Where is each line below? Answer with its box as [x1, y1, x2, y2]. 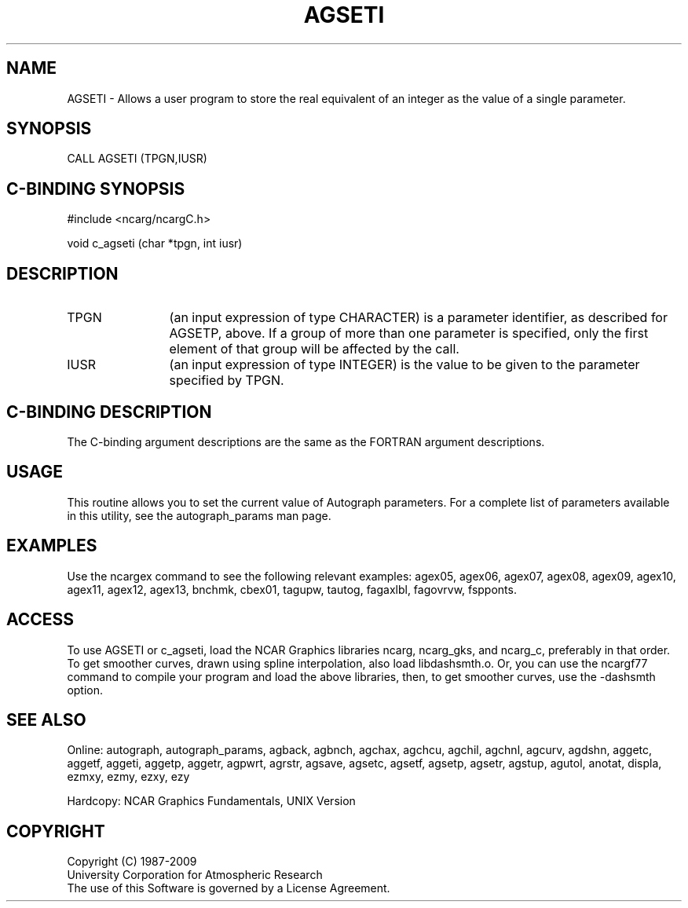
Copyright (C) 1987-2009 [67, 855, 197, 869]
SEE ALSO [6, 709, 86, 730]
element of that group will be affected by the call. [169, 341, 459, 357]
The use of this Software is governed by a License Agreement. [67, 881, 390, 895]
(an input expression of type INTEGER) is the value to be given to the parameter [169, 357, 640, 373]
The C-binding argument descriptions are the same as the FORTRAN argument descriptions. [67, 434, 545, 449]
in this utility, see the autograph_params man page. [67, 508, 331, 522]
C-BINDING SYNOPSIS [6, 178, 185, 199]
